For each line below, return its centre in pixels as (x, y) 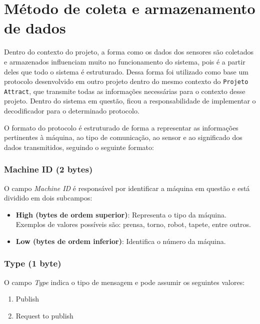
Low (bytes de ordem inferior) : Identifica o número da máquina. (121, 241)
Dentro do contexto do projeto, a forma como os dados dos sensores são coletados (129, 52)
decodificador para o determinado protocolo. (72, 110)
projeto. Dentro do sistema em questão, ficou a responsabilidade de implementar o (130, 101)
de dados (35, 28)
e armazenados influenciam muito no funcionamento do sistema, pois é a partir (125, 61)
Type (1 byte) (33, 263)
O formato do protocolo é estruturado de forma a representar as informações (121, 127)
